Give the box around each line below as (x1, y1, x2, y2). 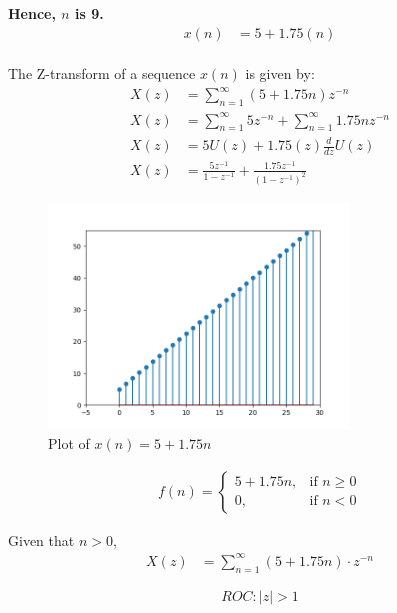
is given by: (245, 63, 315, 84)
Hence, (8, 3, 56, 23)
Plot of (48, 433, 90, 454)
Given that (8, 529, 75, 550)
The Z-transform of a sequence (8, 63, 196, 84)
